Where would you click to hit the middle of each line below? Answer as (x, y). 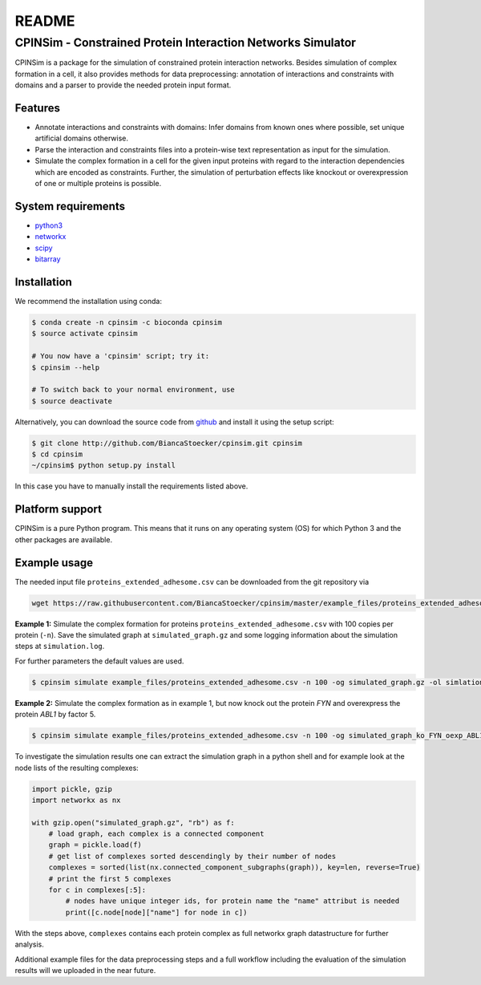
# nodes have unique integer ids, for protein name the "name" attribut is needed (232, 901)
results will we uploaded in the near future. (85, 970)
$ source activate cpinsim (85, 334)
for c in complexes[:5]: (97, 890)
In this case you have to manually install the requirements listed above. (131, 486)
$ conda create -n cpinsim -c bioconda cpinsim (127, 322)
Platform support (58, 509)
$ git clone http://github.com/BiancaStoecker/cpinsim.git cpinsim (167, 443)
